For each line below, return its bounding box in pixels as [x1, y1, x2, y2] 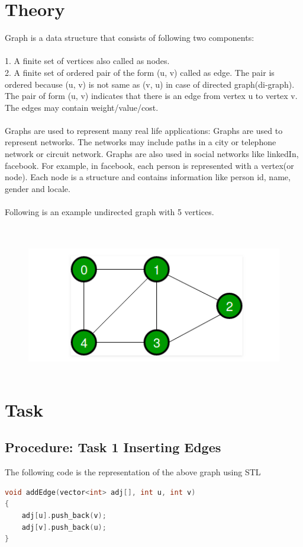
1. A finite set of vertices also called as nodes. [5, 55, 170, 67]
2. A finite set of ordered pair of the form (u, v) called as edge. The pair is [5, 66, 275, 78]
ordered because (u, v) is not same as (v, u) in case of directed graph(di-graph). [5, 78, 295, 90]
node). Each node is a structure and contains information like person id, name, [5, 171, 291, 183]
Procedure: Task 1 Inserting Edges [5, 438, 221, 456]
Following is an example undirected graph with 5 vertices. [5, 206, 214, 218]
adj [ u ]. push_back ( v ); [21, 511, 107, 520]
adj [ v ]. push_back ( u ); [21, 523, 107, 532]
